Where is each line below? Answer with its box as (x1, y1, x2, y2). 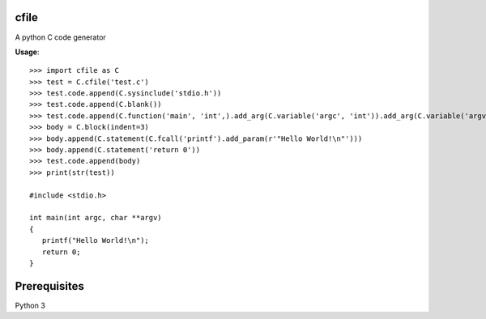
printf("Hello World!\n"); (41, 236, 150, 245)
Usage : (15, 47, 40, 57)
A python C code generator (15, 32, 107, 42)
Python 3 (15, 300, 46, 310)
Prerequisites (15, 279, 84, 293)
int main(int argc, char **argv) (29, 213, 162, 223)
